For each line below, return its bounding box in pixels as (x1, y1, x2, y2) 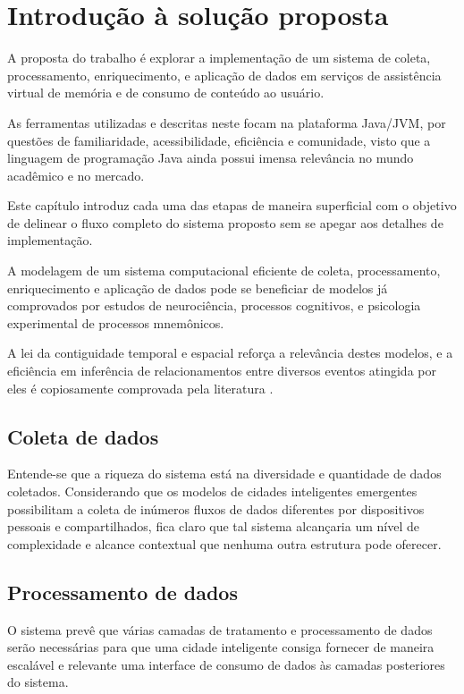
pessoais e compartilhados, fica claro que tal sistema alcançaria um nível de (7, 517, 419, 536)
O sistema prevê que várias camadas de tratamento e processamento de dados (7, 620, 433, 639)
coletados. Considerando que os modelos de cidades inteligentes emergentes (7, 482, 418, 501)
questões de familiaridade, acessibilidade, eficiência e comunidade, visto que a (7, 131, 431, 149)
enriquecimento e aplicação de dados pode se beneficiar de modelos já (7, 278, 388, 297)
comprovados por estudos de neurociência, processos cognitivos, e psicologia (7, 296, 421, 315)
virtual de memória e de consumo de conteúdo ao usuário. (7, 83, 325, 102)
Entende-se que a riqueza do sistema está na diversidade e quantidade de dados (7, 464, 442, 483)
